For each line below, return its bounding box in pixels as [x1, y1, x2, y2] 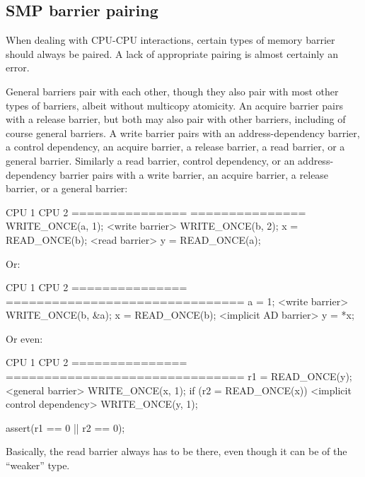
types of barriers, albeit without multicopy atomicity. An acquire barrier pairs [6, 98, 343, 112]
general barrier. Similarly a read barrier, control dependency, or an [6, 153, 295, 167]
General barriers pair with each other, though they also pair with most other [6, 83, 339, 98]
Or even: [6, 331, 43, 346]
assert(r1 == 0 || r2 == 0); [6, 420, 125, 435]
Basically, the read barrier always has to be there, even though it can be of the [6, 444, 347, 459]
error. [6, 60, 30, 75]
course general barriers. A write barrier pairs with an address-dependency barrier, [6, 125, 360, 140]
